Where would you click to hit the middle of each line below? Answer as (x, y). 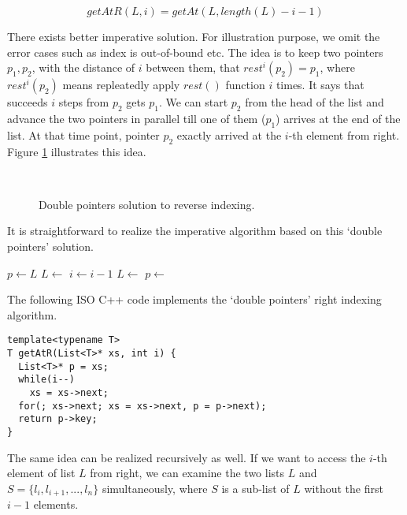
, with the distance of (83, 67)
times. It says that (320, 85)
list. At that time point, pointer (83, 134)
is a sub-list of (255, 488)
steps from (84, 102)
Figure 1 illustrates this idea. (77, 151)
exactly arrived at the (229, 134)
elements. (56, 504)
